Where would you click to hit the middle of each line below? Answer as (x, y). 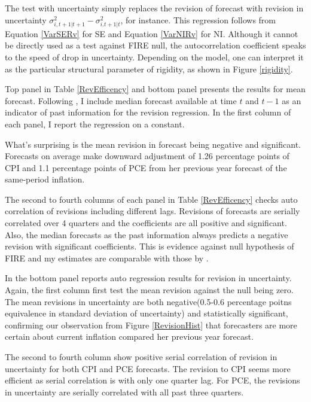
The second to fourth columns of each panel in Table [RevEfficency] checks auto (151, 199)
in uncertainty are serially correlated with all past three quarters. (124, 392)
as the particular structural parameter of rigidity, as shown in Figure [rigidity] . (149, 68)
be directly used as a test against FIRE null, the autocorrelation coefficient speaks (155, 45)
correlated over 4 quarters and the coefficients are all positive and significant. (146, 223)
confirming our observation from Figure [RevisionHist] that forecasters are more (151, 325)
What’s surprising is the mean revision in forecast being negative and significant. (153, 144)
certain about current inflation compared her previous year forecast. (129, 336)
